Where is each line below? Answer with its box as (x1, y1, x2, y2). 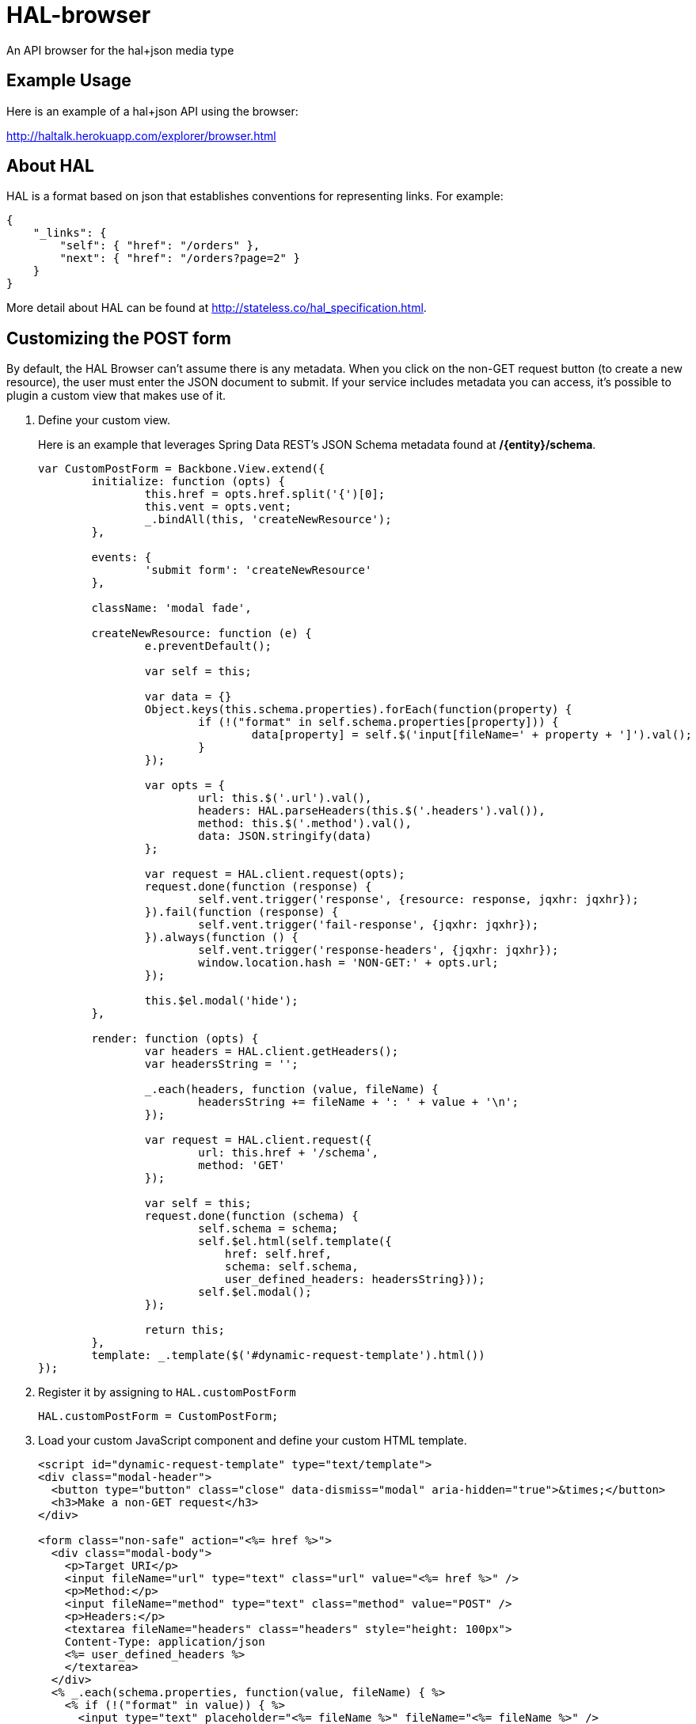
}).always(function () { (144, 931, 299, 944)
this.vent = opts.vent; (144, 500, 292, 514)
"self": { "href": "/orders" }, (59, 239, 261, 253)
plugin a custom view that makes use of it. (6, 389, 226, 403)
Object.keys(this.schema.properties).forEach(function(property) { (144, 703, 572, 716)
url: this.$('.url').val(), (198, 792, 372, 805)
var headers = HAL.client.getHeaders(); (144, 1045, 399, 1058)
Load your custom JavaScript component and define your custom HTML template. (38, 1434, 467, 1448)
